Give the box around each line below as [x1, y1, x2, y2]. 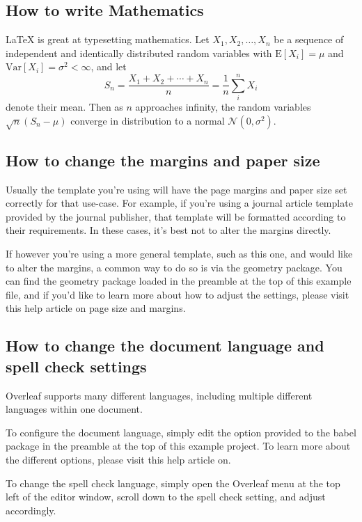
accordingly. [6, 503, 56, 517]
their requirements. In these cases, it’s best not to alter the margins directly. [6, 223, 331, 237]
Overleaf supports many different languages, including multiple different [6, 388, 313, 402]
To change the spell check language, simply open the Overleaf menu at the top [6, 475, 340, 490]
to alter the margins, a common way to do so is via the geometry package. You [6, 260, 343, 274]
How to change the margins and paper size [6, 149, 320, 171]
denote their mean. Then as [6, 100, 123, 114]
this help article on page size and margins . [6, 301, 186, 315]
